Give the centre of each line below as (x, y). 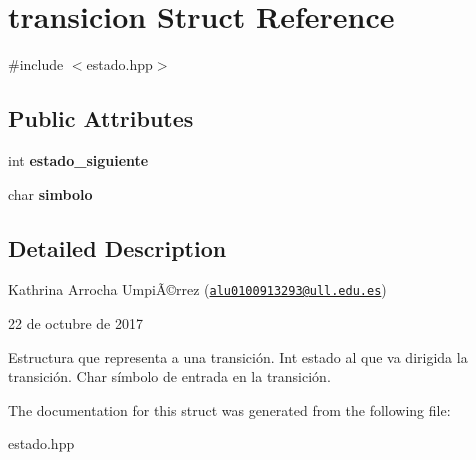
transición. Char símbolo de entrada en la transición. (169, 376)
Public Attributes (101, 118)
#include (36, 64)
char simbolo (50, 193)
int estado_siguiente (78, 159)
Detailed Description (117, 247)
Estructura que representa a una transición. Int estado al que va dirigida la (238, 356)
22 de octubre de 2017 (75, 322)
